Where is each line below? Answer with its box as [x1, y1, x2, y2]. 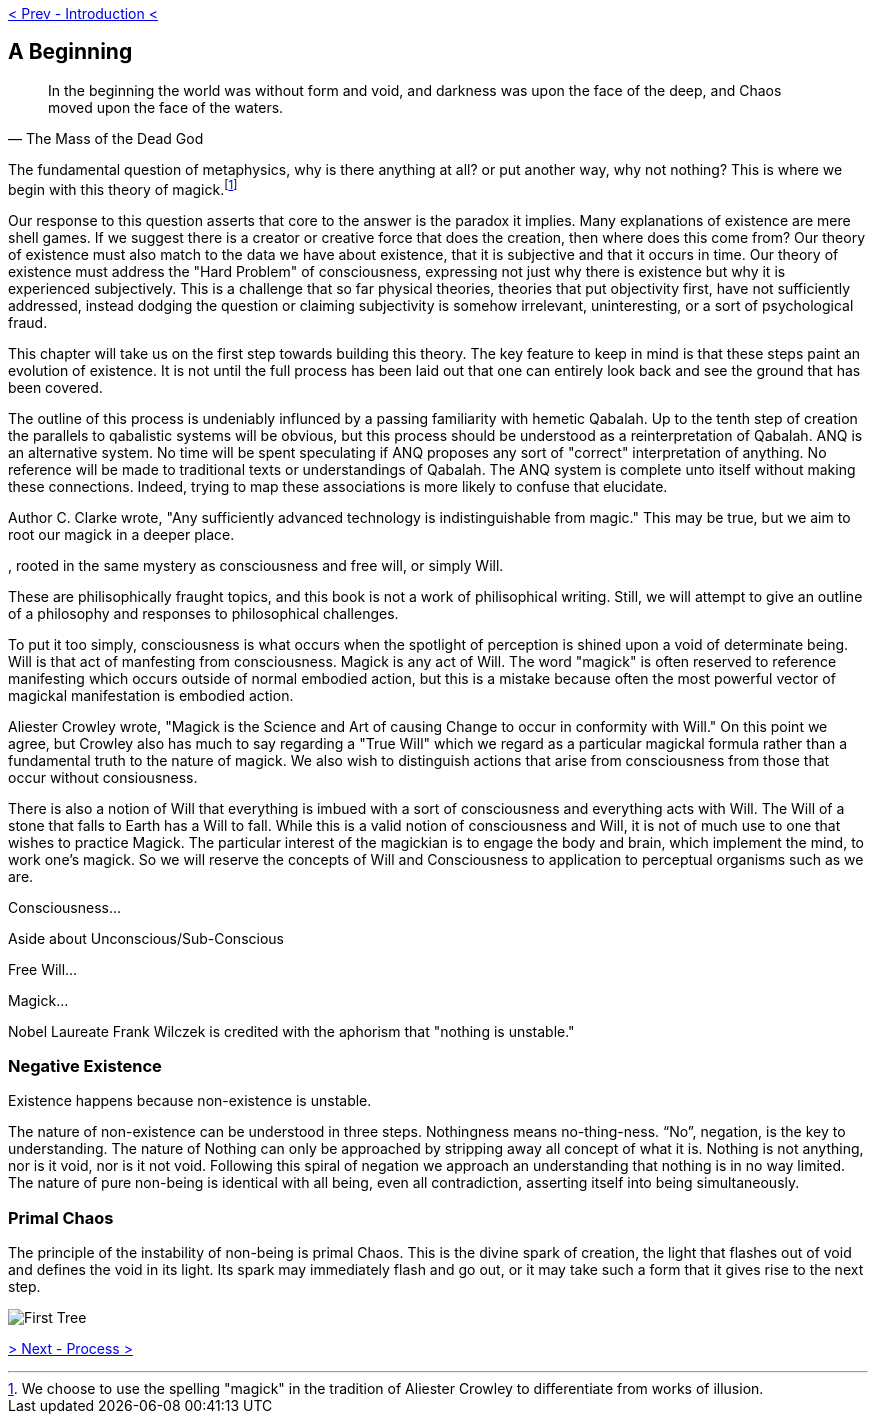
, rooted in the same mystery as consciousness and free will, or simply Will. [8, 556, 504, 574]
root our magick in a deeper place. [8, 525, 235, 543]
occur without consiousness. [8, 768, 198, 786]
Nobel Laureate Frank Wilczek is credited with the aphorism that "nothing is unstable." [8, 1022, 575, 1040]
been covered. [8, 378, 103, 396]
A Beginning [8, 39, 133, 65]
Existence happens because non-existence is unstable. [8, 1092, 372, 1110]
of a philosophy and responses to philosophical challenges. [8, 604, 399, 622]
